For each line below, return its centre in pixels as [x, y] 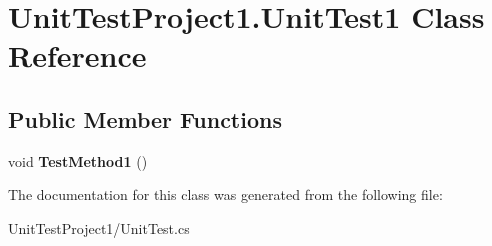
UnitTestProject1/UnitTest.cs [99, 227]
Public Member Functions [145, 118]
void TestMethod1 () [78, 160]
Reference [77, 55]
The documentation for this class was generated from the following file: [225, 194]
